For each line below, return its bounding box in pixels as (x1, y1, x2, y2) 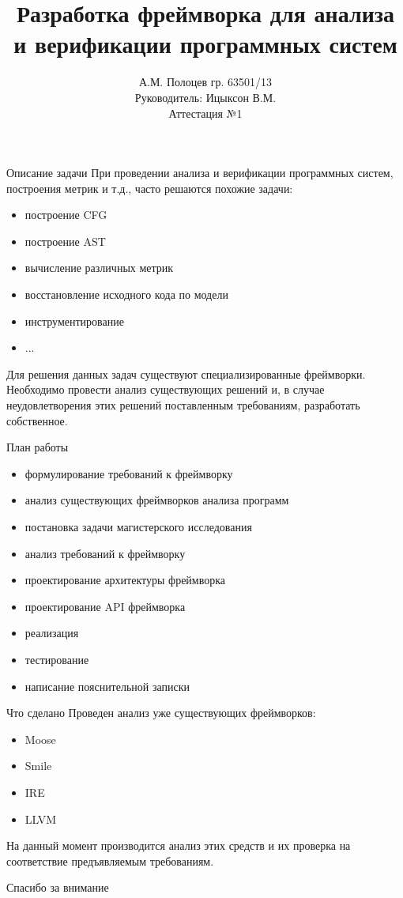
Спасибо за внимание (6, 879, 109, 896)
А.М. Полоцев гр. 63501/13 (138, 74, 273, 90)
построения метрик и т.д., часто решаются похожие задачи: (6, 179, 293, 196)
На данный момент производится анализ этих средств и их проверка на (6, 837, 351, 854)
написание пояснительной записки (24, 677, 190, 694)
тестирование (24, 651, 89, 667)
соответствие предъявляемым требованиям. (6, 852, 214, 869)
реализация (24, 624, 79, 641)
